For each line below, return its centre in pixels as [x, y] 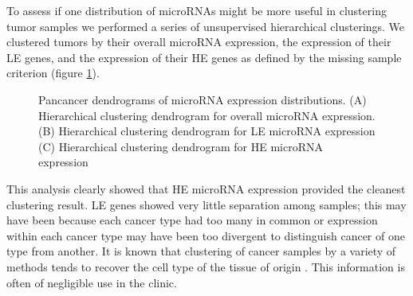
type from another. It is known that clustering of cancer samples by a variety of [201, 251]
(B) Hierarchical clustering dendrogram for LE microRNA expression [207, 131]
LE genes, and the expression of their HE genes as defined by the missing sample [204, 57]
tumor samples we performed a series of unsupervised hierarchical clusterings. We [206, 26]
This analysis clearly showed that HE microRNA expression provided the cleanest [206, 188]
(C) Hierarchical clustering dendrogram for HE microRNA [181, 146]
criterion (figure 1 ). [53, 73]
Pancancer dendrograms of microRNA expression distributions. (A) [203, 99]
